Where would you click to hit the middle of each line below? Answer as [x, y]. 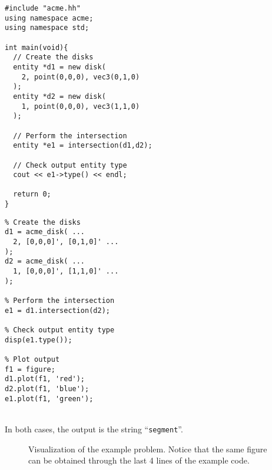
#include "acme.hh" [43, 8]
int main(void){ [37, 47]
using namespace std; [47, 28]
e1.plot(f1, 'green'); [49, 399]
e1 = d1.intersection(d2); [57, 310]
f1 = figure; [30, 369]
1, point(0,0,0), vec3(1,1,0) [81, 106]
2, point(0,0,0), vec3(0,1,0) [81, 77]
